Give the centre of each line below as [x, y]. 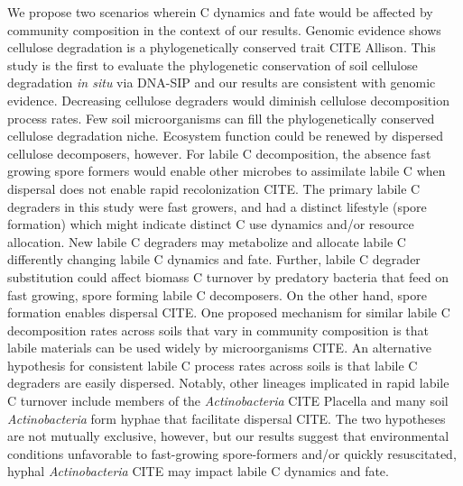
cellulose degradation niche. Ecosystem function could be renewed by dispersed [225, 136]
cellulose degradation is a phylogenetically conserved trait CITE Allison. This [222, 47]
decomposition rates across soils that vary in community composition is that [218, 330]
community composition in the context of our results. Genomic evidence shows [224, 29]
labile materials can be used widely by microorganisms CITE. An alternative [220, 348]
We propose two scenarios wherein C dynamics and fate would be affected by [220, 12]
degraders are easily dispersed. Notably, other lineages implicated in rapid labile [228, 383]
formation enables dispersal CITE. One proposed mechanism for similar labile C [229, 312]
